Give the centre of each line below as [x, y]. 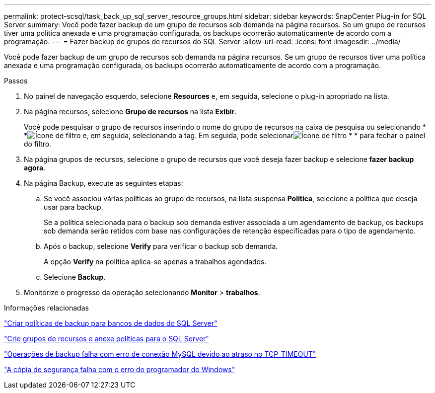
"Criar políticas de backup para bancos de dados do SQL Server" [111, 323]
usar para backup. [73, 207]
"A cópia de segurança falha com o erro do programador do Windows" [120, 369]
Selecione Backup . [75, 277]
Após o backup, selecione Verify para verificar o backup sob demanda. [161, 246]
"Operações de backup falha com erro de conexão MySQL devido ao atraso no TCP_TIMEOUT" [160, 354]
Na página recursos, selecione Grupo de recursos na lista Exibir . [130, 112]
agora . [35, 168]
